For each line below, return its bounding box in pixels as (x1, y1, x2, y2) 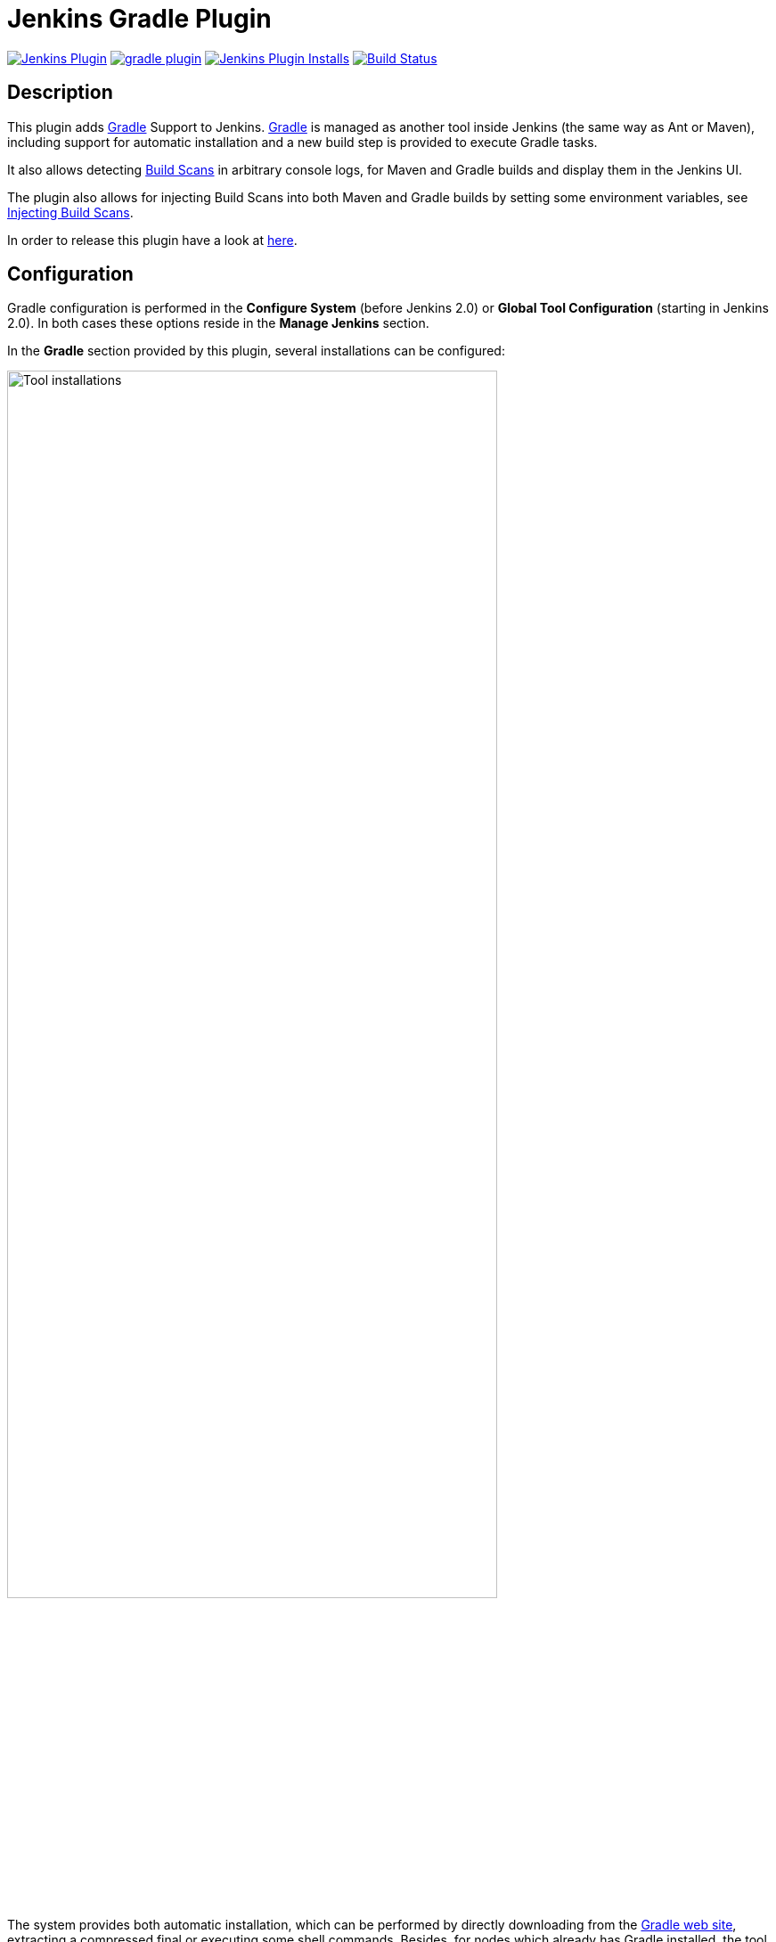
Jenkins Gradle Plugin (7, 4, 272, 34)
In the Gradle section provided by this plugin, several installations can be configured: (7, 343, 505, 359)
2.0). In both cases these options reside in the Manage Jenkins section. (7, 315, 429, 331)
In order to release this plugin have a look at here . (7, 232, 298, 248)
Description (7, 81, 113, 104)
